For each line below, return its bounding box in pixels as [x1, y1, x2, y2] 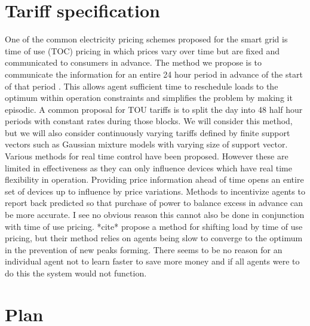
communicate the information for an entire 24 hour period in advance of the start [5, 67, 303, 80]
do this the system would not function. [5, 267, 147, 279]
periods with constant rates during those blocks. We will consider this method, [5, 115, 293, 127]
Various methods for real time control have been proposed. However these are [5, 150, 288, 162]
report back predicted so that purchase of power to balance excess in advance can [5, 196, 303, 209]
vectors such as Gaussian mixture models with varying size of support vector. [5, 138, 288, 150]
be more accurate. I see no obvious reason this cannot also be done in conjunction [5, 208, 305, 221]
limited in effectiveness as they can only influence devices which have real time [5, 161, 292, 174]
